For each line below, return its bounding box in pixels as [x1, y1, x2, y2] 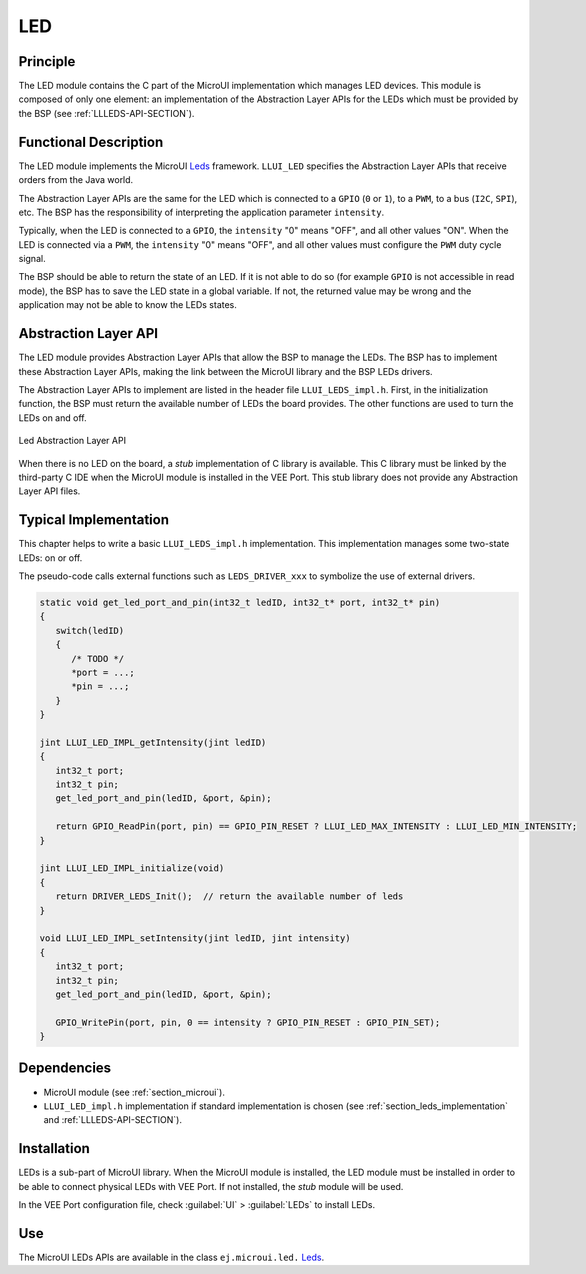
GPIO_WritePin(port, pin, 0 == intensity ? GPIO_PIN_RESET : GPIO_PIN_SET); [55, 1016, 441, 1028]
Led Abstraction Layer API [18, 435, 127, 447]
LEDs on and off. [18, 411, 87, 424]
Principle [18, 53, 76, 70]
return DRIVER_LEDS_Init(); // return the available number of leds [55, 891, 404, 902]
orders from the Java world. [18, 174, 134, 186]
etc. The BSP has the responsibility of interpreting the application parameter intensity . [18, 206, 385, 218]
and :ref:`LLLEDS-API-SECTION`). [43, 1114, 182, 1126]
